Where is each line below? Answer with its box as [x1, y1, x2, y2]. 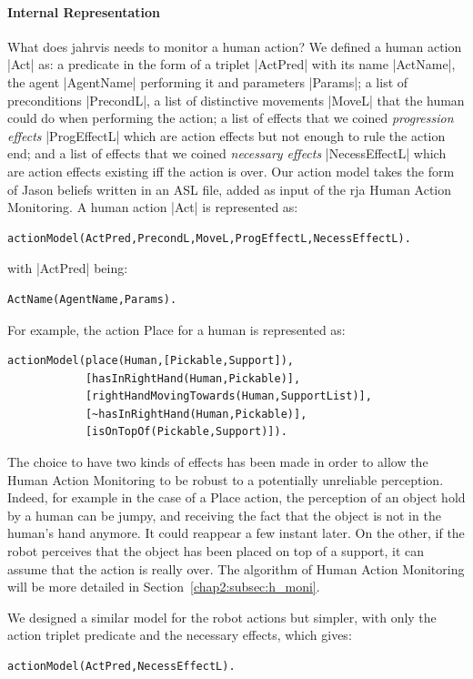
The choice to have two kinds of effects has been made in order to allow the [7, 452, 428, 471]
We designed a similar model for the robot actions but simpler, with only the [7, 607, 437, 626]
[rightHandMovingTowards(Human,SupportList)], [85, 390, 372, 403]
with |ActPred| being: [7, 258, 128, 278]
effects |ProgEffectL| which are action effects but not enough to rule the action [7, 126, 446, 145]
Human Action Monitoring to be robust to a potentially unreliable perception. [7, 470, 444, 489]
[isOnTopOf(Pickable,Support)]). [85, 425, 287, 439]
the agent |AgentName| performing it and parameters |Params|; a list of [7, 72, 408, 91]
